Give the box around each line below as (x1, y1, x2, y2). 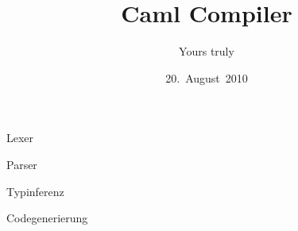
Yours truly (179, 43, 234, 60)
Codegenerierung (6, 210, 88, 226)
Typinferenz (6, 183, 64, 199)
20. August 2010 (165, 69, 248, 86)
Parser (6, 156, 37, 172)
